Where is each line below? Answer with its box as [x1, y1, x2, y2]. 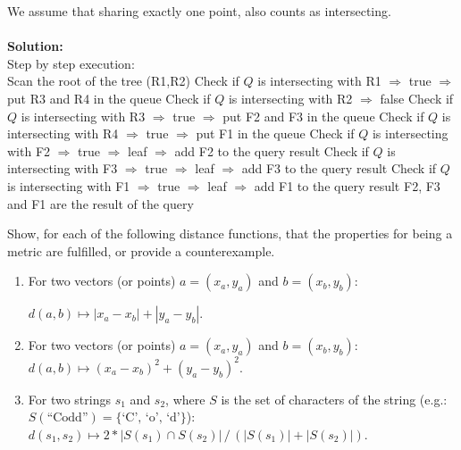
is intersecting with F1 [7, 176, 130, 195]
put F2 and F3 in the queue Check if [222, 106, 424, 125]
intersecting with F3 [7, 159, 118, 178]
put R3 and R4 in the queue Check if [7, 88, 211, 107]
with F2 [7, 141, 51, 160]
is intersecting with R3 [21, 106, 146, 125]
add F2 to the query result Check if [174, 141, 369, 160]
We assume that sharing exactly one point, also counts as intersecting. [7, 2, 391, 20]
